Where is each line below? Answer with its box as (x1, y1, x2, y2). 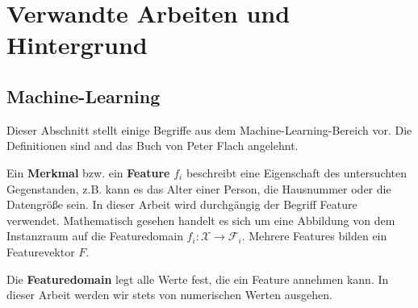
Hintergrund (6, 28, 148, 61)
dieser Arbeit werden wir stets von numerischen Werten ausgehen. (6, 286, 332, 303)
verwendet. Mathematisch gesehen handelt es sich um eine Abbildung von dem (6, 211, 395, 228)
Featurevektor (6, 243, 75, 260)
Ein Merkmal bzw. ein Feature (6, 164, 170, 181)
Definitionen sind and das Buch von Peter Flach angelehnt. (6, 137, 299, 154)
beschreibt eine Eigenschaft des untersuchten (186, 164, 408, 181)
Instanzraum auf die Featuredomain (6, 227, 183, 244)
